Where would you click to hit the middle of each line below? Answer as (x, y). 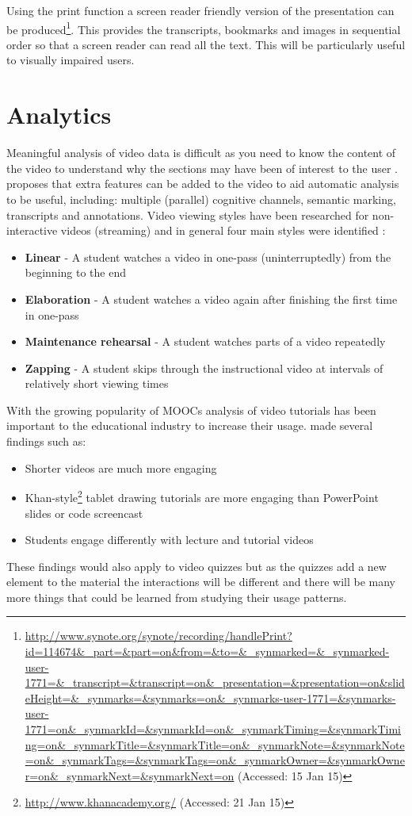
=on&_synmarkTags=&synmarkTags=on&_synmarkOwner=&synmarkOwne (215, 760)
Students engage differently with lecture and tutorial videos (169, 540)
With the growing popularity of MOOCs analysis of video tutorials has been (191, 410)
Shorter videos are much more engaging (121, 467)
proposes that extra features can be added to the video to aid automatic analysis (203, 184)
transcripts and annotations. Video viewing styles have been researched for (188, 215)
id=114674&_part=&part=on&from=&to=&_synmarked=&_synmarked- (207, 651)
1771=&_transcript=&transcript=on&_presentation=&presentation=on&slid (215, 682)
